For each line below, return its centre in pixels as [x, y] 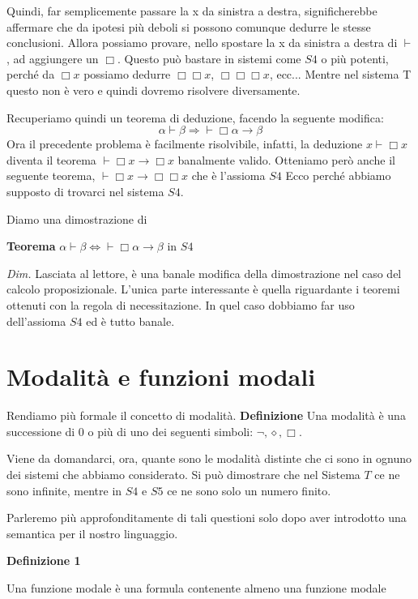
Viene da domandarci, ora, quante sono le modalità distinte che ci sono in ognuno [209, 458]
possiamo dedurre [127, 74]
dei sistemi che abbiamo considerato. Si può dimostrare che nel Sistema [183, 474]
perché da [31, 74]
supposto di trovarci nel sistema [85, 191]
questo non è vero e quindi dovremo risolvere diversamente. [154, 90]
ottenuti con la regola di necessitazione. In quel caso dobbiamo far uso [181, 304]
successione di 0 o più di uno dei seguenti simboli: [130, 431]
